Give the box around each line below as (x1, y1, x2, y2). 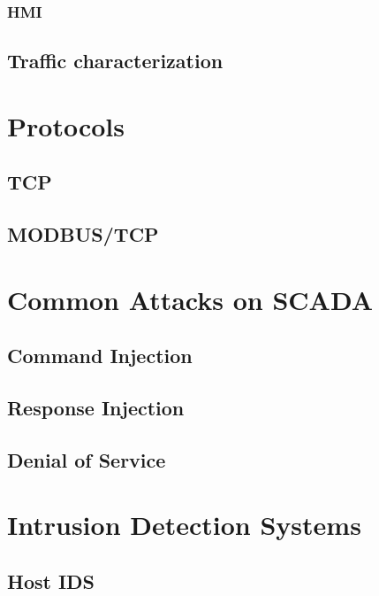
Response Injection (7, 394, 185, 422)
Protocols (7, 107, 125, 143)
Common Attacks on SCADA (7, 281, 374, 317)
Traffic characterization (7, 47, 224, 74)
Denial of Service (7, 445, 166, 473)
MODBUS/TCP (7, 221, 159, 248)
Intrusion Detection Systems (7, 507, 361, 543)
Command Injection (7, 342, 193, 369)
